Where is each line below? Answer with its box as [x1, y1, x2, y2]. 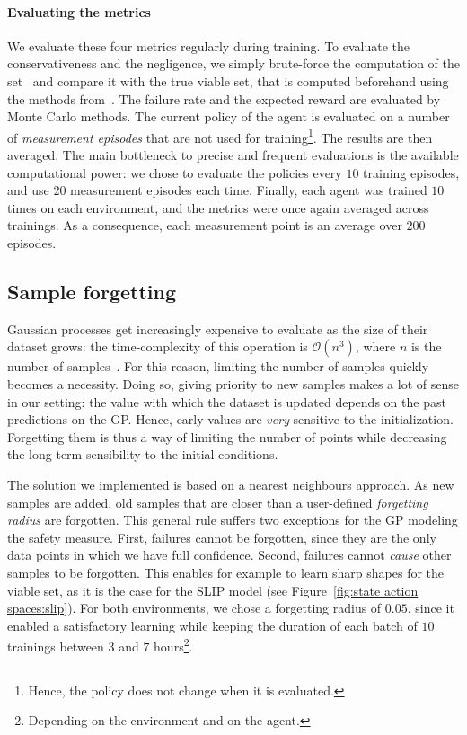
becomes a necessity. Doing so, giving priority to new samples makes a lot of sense [7, 374, 459, 393]
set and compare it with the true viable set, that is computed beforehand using [7, 71, 449, 90]
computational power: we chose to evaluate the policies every [7, 163, 342, 182]
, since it [407, 598, 454, 617]
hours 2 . [154, 634, 193, 655]
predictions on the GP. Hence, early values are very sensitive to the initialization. [7, 410, 454, 429]
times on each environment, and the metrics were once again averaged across [7, 198, 429, 217]
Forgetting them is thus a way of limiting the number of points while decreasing [7, 427, 447, 446]
